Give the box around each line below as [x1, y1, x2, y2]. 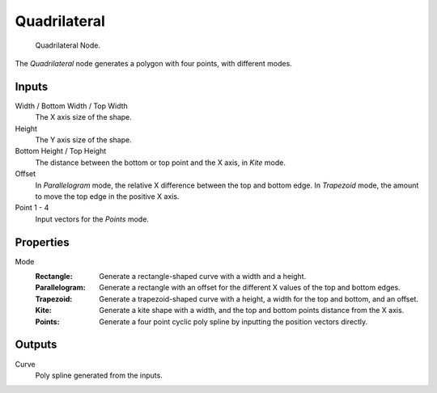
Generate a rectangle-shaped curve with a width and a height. [99, 272, 307, 281]
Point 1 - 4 [15, 203, 49, 213]
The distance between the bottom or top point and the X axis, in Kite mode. [35, 158, 286, 167]
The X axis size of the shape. [35, 112, 133, 122]
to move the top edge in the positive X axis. [35, 191, 180, 201]
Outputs [15, 338, 57, 352]
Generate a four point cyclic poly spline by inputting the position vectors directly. [99, 316, 368, 327]
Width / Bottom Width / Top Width [15, 101, 129, 111]
